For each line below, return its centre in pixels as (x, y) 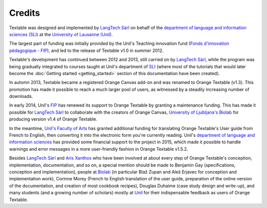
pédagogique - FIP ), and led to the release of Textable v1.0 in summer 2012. (86, 50)
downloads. (21, 96)
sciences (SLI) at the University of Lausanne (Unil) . (61, 34)
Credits (25, 13)
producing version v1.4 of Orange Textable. (53, 119)
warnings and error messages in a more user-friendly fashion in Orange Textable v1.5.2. (99, 149)
